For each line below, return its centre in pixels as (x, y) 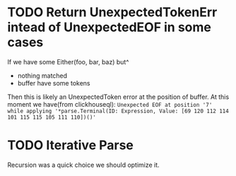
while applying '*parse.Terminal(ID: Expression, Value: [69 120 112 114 (118, 111)
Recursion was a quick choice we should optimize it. (84, 165)
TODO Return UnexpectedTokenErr (112, 12)
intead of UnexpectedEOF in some (110, 27)
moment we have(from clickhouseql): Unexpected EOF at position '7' (110, 104)
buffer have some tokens (54, 83)
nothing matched (42, 76)
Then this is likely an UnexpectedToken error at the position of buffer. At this (118, 97)
